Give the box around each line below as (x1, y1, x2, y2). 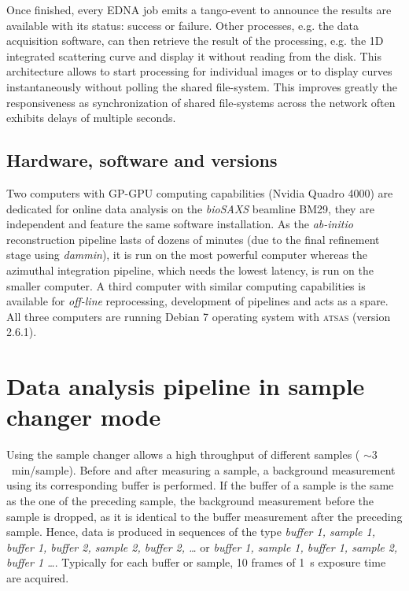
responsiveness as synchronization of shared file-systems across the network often (6, 94, 396, 110)
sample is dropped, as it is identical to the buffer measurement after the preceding (6, 508, 403, 524)
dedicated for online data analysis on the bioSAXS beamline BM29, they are (6, 200, 374, 216)
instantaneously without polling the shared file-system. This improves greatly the (6, 78, 397, 94)
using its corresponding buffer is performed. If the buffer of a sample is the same (6, 477, 394, 493)
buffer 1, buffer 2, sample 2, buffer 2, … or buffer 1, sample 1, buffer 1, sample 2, (6, 538, 398, 555)
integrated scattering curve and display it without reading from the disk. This (6, 47, 381, 64)
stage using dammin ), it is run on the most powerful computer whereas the (6, 246, 368, 263)
